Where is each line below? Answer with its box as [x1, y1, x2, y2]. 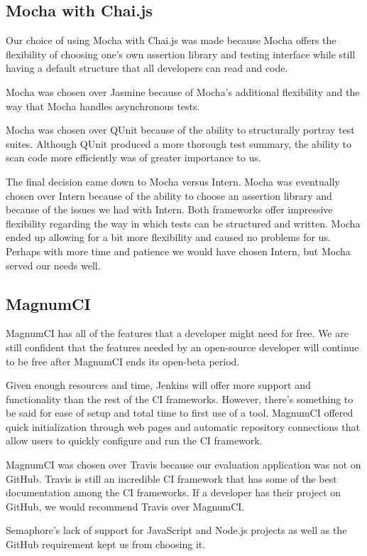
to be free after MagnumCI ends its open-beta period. [6, 353, 240, 368]
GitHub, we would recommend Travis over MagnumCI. [6, 498, 245, 513]
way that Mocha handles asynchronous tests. [6, 98, 200, 113]
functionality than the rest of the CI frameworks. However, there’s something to [6, 391, 354, 406]
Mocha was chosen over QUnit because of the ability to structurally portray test [6, 122, 355, 137]
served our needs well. [6, 257, 101, 272]
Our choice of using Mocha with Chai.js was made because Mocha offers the [6, 33, 336, 48]
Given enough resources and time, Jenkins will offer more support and [6, 378, 311, 392]
